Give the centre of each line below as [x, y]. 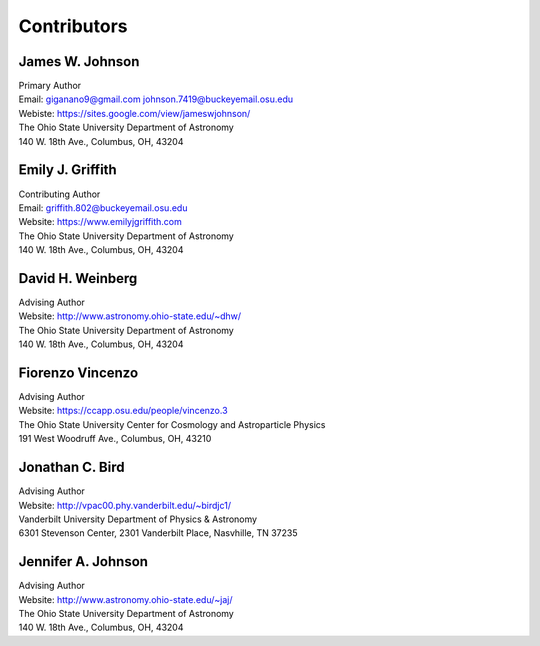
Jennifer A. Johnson [83, 561]
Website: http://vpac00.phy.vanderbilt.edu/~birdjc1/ [125, 505]
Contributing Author [59, 194]
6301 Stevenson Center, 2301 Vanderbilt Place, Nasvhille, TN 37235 [158, 533]
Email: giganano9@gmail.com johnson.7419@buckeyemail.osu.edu [156, 99]
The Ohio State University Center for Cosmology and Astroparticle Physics [172, 424]
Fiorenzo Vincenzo [78, 372]
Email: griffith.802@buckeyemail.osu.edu [103, 207]
